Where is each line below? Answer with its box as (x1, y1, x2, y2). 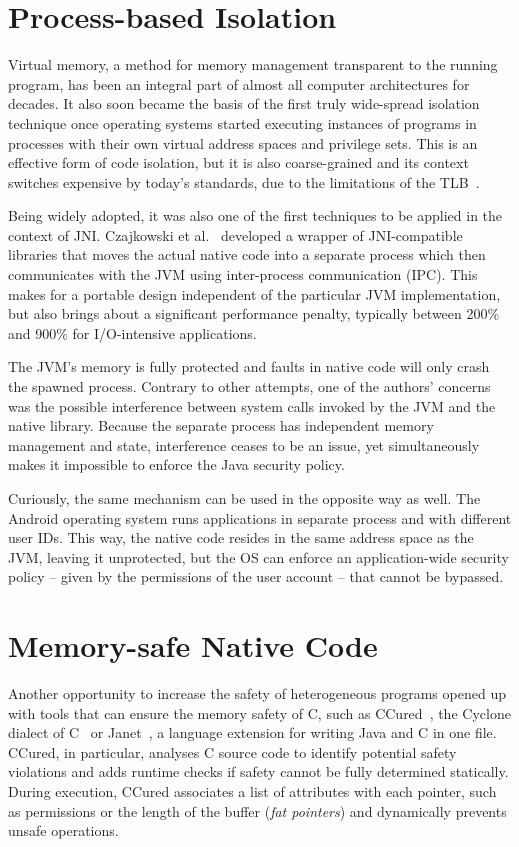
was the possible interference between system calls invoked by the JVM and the (8, 395, 496, 416)
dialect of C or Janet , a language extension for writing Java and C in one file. (8, 722, 497, 743)
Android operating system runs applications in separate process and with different (8, 507, 512, 528)
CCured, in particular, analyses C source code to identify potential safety (8, 741, 457, 762)
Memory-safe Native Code (8, 625, 378, 666)
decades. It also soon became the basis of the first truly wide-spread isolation (8, 93, 480, 114)
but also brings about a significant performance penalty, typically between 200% (8, 303, 500, 324)
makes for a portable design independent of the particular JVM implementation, (8, 283, 501, 304)
